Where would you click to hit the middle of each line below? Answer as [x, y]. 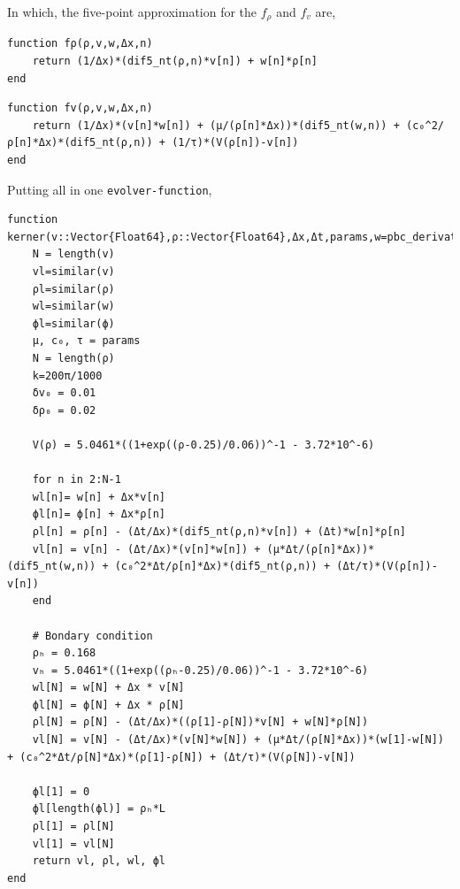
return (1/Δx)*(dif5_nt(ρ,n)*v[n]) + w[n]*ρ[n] [175, 61]
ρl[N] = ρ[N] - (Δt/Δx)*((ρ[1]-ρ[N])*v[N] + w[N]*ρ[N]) [200, 722]
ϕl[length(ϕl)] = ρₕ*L [99, 809]
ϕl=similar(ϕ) [73, 323]
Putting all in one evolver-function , [110, 189]
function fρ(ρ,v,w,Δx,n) [80, 44]
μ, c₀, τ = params [86, 341]
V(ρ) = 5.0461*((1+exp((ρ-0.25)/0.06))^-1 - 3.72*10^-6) [203, 444]
